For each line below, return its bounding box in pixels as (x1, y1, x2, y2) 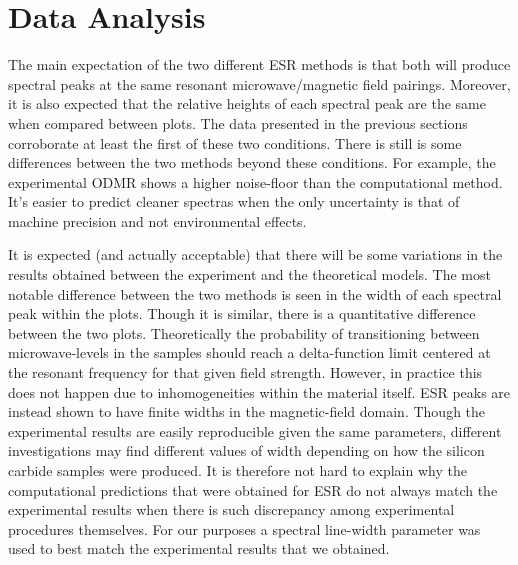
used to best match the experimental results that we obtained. (8, 538, 390, 559)
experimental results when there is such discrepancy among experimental (8, 499, 455, 520)
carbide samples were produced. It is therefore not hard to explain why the (8, 460, 467, 480)
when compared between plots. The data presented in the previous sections (8, 112, 468, 133)
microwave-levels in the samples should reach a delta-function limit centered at (8, 342, 491, 363)
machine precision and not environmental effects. (8, 210, 307, 231)
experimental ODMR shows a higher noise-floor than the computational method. (8, 171, 503, 192)
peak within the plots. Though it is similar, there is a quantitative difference (8, 303, 476, 324)
